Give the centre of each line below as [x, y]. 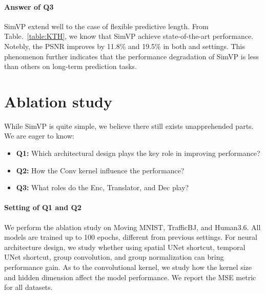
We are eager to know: [39, 136]
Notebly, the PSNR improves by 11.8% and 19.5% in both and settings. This [125, 46]
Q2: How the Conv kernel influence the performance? [100, 170]
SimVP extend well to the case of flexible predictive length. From [106, 26]
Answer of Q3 [29, 6]
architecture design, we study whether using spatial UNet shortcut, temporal [125, 247]
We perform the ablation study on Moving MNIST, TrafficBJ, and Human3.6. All [132, 227]
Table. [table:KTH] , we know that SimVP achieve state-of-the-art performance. [129, 36]
